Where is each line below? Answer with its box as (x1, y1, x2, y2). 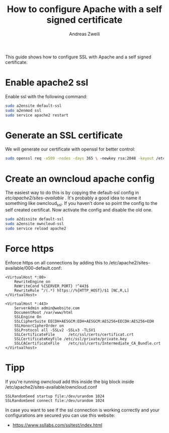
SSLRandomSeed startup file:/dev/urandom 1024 (5, 394, 105, 399)
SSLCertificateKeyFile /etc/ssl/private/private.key (14, 336, 127, 341)
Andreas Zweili (69, 31, 100, 37)
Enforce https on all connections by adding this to (5, 259, 108, 265)
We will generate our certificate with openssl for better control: (5, 146, 135, 152)
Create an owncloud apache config (5, 173, 155, 184)
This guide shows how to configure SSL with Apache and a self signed (5, 54, 152, 60)
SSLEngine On (14, 314, 42, 319)
